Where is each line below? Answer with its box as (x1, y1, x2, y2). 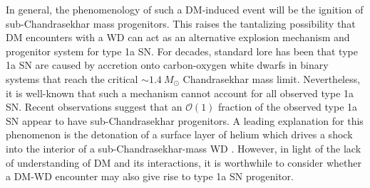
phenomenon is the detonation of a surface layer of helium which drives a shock (6, 127, 353, 142)
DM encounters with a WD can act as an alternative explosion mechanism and (6, 30, 350, 45)
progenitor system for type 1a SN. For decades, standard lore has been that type (6, 43, 358, 58)
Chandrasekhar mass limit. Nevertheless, (183, 71, 361, 86)
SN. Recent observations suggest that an (6, 99, 183, 114)
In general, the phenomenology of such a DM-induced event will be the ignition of (6, 2, 364, 16)
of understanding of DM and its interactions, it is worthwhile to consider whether (6, 155, 361, 170)
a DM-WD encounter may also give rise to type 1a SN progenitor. (6, 169, 294, 184)
